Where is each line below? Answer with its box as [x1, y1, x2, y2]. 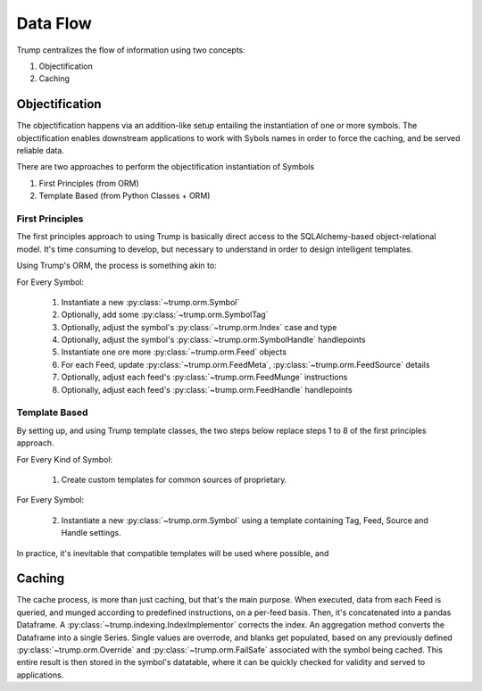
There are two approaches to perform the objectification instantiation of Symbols [16, 162, 315, 172]
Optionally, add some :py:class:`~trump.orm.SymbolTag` [61, 309, 269, 321]
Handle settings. [61, 528, 121, 538]
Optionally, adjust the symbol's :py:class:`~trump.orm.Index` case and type [61, 321, 337, 332]
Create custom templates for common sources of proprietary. [61, 474, 287, 485]
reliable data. [16, 146, 64, 156]
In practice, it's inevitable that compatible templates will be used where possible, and [16, 547, 329, 558]
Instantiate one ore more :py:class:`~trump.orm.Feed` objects [61, 346, 287, 357]
